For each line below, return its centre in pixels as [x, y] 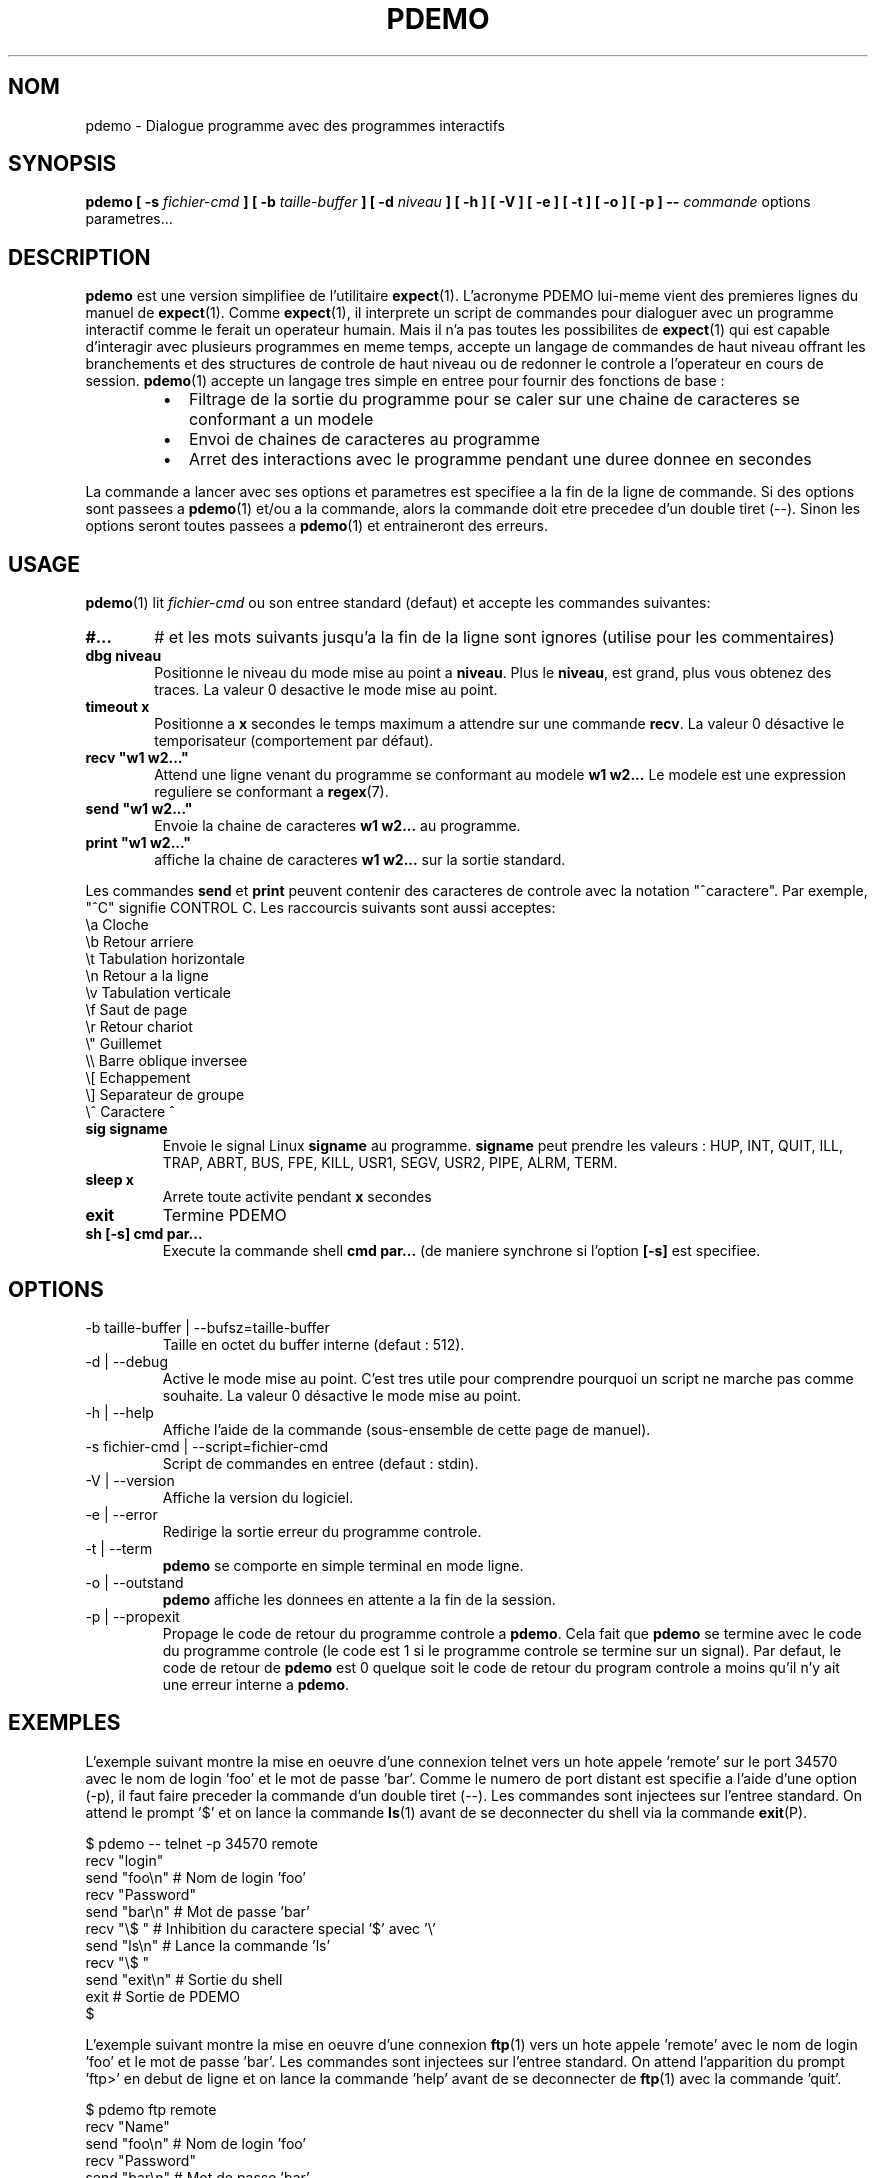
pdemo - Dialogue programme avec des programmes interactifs [295, 125]
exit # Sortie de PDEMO [163, 1996]
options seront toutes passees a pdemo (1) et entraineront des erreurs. [316, 526]
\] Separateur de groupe [165, 1095]
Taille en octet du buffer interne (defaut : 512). [313, 1344]
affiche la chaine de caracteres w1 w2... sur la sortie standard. [360, 860]
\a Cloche [117, 925]
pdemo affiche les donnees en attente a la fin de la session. [359, 1599]
